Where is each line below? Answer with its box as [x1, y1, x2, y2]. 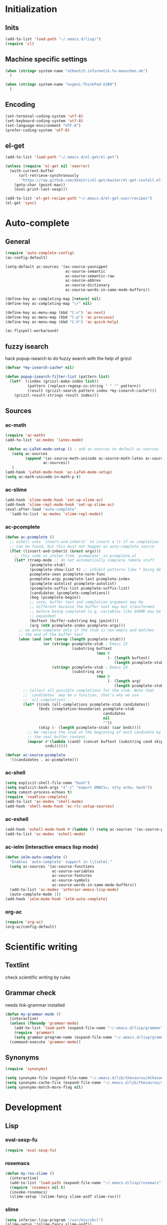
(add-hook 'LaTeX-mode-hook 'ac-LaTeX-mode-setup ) [5, 470, 112, 475]
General [5, 237, 31, 246]
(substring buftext [72, 646, 112, 651]
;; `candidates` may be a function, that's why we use [23, 692, 139, 697]
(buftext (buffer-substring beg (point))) [29, 618, 119, 623]
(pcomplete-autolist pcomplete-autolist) [29, 581, 117, 586]
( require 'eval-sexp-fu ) [5, 1148, 57, 1153]
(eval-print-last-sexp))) [14, 187, 68, 192]
